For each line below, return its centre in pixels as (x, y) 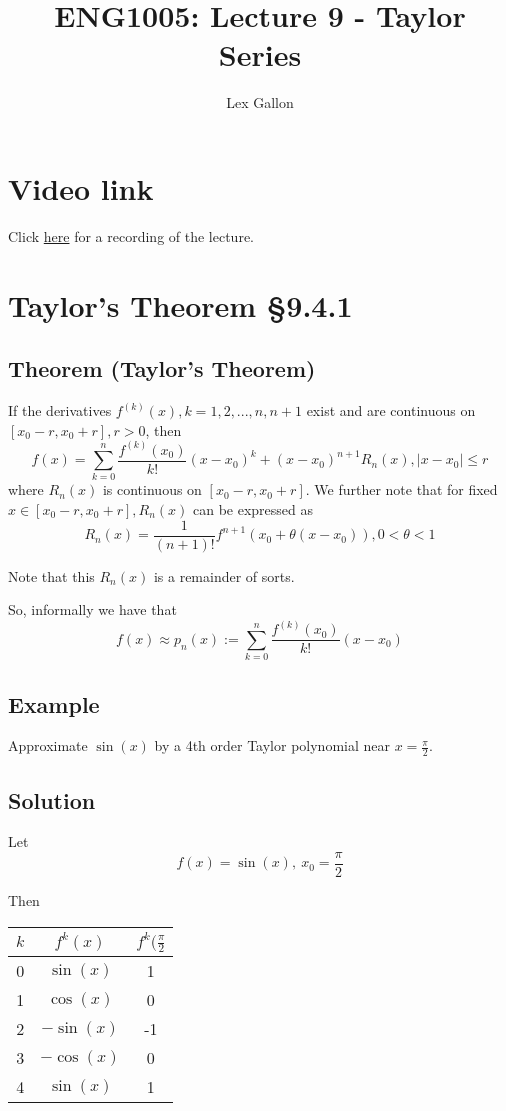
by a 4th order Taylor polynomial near (272, 745)
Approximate (48, 745)
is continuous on (152, 489)
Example (54, 703)
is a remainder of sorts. (224, 575)
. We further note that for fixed (401, 489)
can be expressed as (253, 509)
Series (260, 54)
